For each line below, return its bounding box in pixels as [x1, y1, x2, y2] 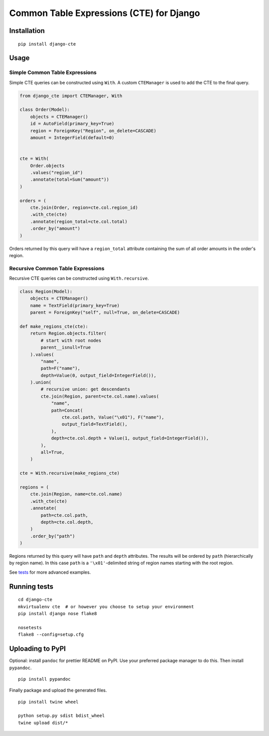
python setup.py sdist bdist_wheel [18, 713, 105, 719]
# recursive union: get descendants [40, 386, 131, 392]
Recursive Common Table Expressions [9, 265, 105, 272]
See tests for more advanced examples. [9, 569, 91, 575]
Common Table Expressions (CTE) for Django [9, 7, 200, 18]
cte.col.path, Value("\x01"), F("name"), [61, 414, 164, 420]
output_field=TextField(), [61, 421, 128, 427]
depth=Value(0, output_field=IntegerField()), [40, 372, 156, 378]
